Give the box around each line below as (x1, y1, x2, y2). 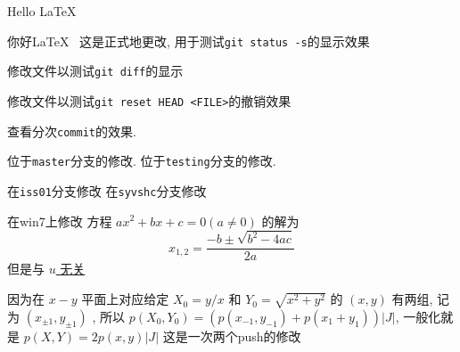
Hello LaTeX (7, 2, 77, 20)
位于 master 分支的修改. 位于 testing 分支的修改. (7, 151, 276, 170)
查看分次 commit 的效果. (7, 121, 136, 140)
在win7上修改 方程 (7, 211, 112, 230)
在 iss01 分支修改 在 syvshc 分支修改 (7, 181, 207, 200)
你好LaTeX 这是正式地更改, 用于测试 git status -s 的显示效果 (7, 31, 370, 50)
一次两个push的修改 (187, 326, 301, 345)
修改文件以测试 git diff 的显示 (7, 61, 184, 80)
